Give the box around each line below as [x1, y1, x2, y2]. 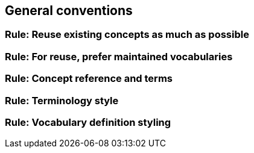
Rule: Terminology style [5, 94, 119, 107]
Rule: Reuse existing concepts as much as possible [5, 28, 249, 41]
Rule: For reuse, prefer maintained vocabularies [5, 50, 233, 63]
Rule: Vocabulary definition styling [5, 116, 171, 128]
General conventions [5, 3, 133, 18]
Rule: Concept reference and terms [5, 72, 173, 85]
